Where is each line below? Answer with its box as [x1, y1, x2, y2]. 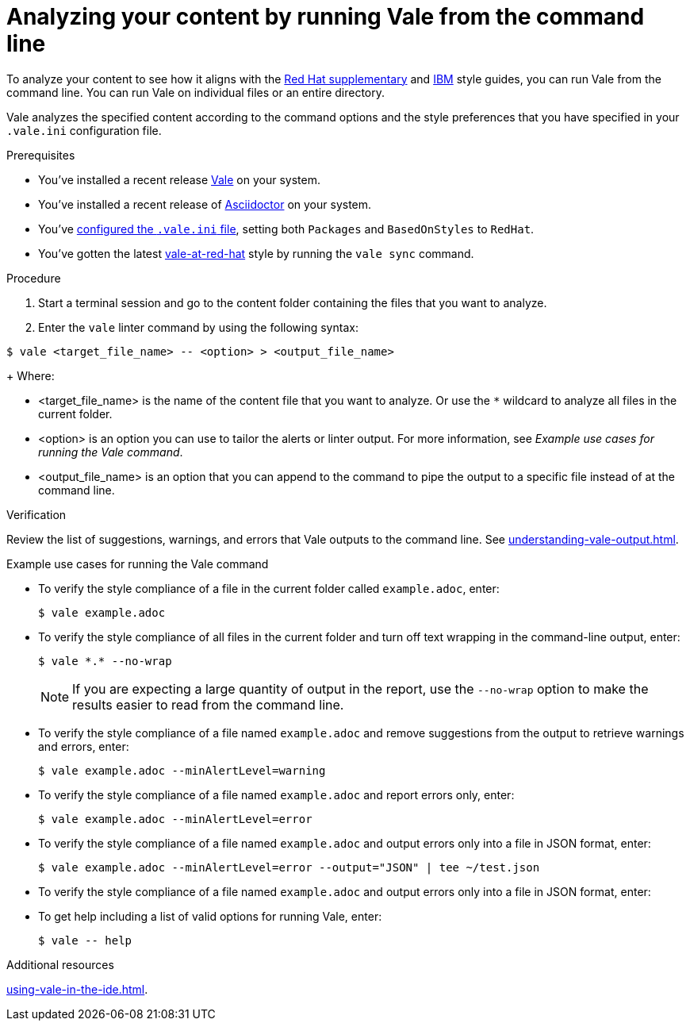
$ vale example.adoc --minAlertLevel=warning [38, 764, 326, 777]
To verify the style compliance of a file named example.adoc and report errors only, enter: [38, 787, 515, 802]
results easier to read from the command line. [72, 696, 344, 713]
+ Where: [6, 368, 55, 383]
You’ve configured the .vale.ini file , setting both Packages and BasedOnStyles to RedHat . [38, 221, 535, 236]
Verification [6, 507, 67, 521]
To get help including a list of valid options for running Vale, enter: [38, 909, 382, 923]
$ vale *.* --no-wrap [38, 654, 172, 667]
